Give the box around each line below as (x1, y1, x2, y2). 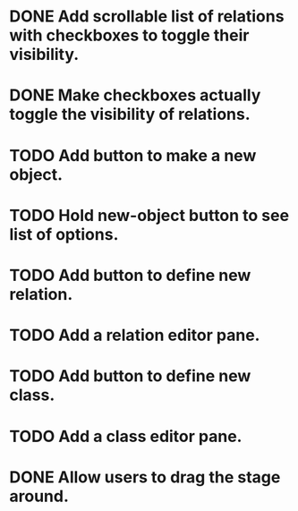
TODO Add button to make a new (9, 145, 257, 166)
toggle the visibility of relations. (9, 105, 251, 124)
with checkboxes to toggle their (9, 25, 250, 46)
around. (9, 486, 70, 507)
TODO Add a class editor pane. (9, 426, 243, 447)
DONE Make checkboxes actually (9, 85, 261, 106)
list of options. (9, 224, 119, 244)
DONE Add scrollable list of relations (9, 6, 285, 27)
